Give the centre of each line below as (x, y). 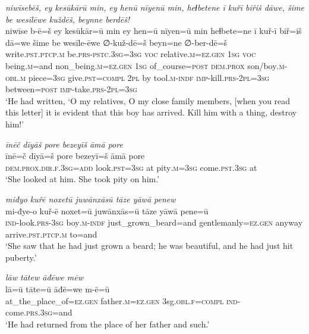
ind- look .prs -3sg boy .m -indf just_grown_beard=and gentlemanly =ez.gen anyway (154, 222)
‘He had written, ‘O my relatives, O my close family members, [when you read (148, 100)
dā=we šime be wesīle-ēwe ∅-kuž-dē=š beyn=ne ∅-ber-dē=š (116, 42)
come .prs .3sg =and (39, 312)
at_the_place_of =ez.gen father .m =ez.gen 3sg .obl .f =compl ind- (123, 300)
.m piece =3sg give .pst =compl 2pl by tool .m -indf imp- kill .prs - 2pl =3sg (144, 77)
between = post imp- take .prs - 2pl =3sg (71, 89)
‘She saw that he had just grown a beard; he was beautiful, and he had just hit (149, 246)
